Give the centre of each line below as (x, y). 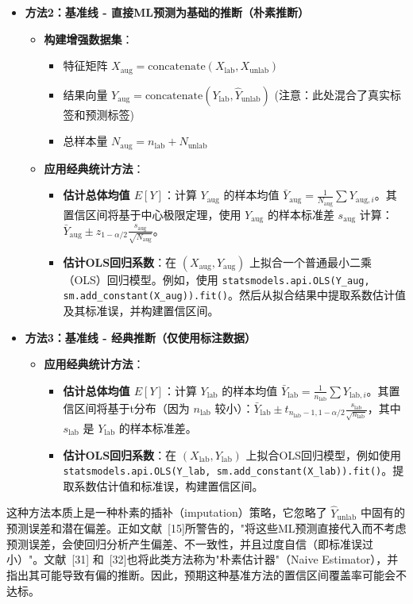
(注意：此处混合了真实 (332, 94)
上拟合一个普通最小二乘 (310, 262)
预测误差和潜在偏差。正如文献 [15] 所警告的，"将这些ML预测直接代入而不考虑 (206, 528)
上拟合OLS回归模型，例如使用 (324, 454)
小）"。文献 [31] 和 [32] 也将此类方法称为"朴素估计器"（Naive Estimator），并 (203, 559)
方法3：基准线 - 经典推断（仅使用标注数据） (140, 337)
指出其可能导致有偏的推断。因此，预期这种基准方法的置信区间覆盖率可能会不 (206, 574)
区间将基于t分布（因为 (132, 408)
